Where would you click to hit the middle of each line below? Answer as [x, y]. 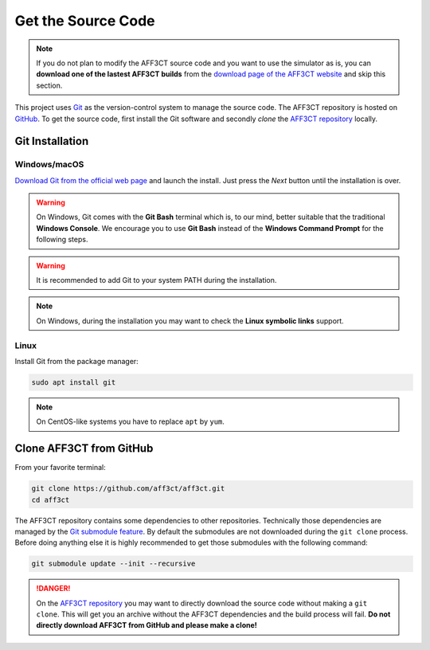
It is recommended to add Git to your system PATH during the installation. [156, 280]
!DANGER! [53, 589]
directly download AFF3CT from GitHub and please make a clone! [147, 625]
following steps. [62, 240]
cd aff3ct [51, 499]
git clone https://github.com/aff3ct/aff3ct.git [128, 489]
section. [49, 85]
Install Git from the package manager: [76, 361]
